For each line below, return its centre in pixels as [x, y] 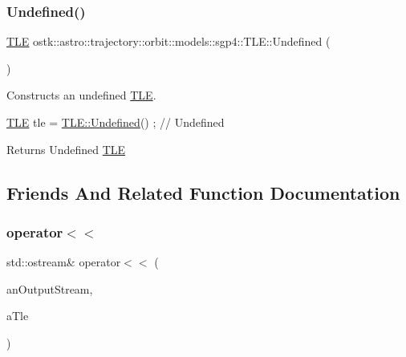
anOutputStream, [50, 288]
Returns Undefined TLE [66, 149]
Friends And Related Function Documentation [203, 192]
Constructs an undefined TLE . [81, 95]
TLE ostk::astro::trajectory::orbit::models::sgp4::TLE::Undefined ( [168, 41]
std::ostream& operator [64, 262]
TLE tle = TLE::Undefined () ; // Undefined [116, 122]
